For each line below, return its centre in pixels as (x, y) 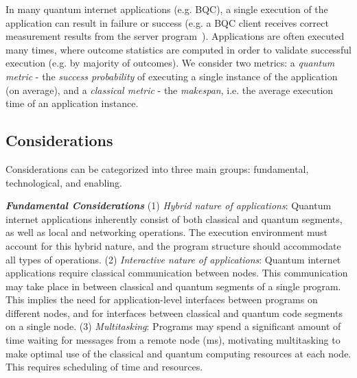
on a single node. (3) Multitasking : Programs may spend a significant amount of (173, 326)
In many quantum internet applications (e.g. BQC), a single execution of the (167, 9)
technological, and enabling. (64, 182)
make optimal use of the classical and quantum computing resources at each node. (178, 353)
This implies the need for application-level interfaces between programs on (162, 299)
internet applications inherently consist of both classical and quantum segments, (174, 218)
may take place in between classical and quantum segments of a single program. (173, 286)
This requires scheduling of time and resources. (104, 367)
